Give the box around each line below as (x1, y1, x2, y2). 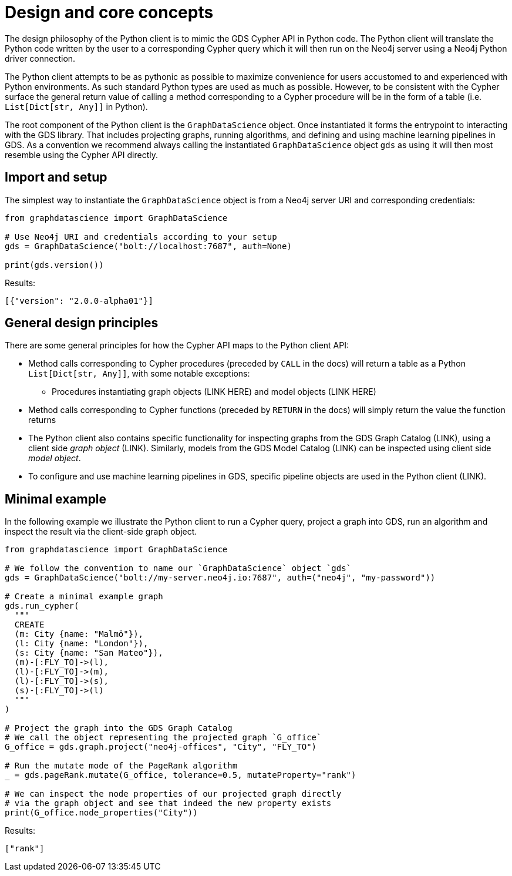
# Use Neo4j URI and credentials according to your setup (5, 231, 277, 241)
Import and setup (5, 170, 107, 185)
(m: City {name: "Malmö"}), (14, 629, 144, 639)
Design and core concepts (5, 2, 214, 22)
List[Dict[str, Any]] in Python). (5, 101, 148, 112)
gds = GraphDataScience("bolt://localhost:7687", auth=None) (5, 241, 292, 251)
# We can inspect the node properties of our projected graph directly (5, 789, 342, 799)
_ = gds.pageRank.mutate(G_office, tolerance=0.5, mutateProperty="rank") (5, 770, 356, 780)
